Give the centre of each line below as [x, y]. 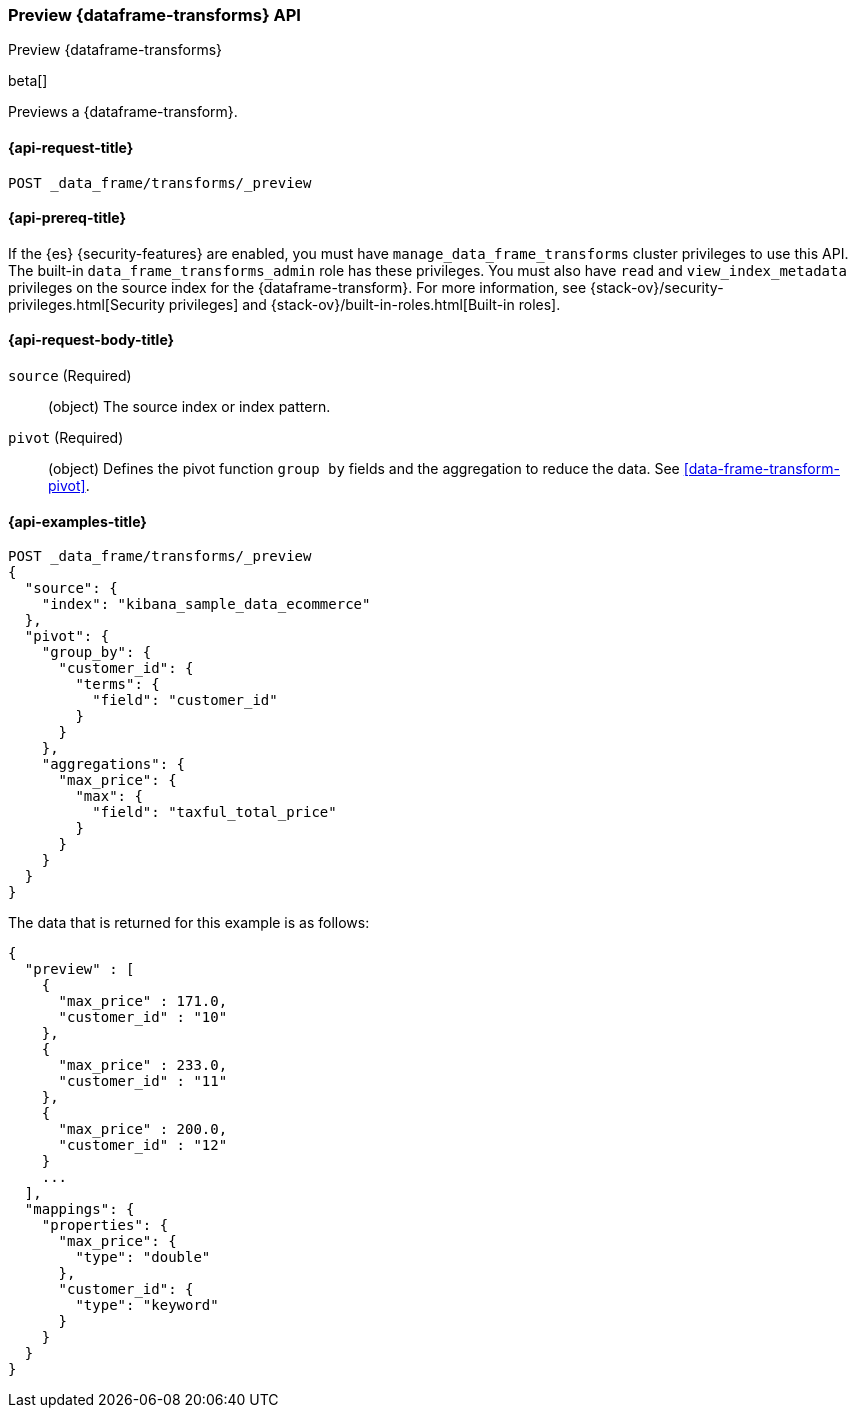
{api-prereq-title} [67, 218]
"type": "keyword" [147, 1305]
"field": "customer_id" [185, 700]
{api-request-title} [71, 147]
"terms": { [117, 684]
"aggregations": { [113, 764]
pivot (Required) [66, 438]
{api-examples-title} [77, 521]
